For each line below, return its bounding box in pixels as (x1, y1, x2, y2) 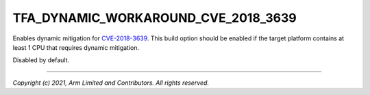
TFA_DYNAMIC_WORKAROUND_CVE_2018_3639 (12, 10, 297, 25)
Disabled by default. (12, 56, 70, 64)
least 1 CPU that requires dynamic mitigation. (12, 43, 140, 51)
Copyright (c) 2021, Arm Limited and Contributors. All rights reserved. (12, 79, 209, 87)
